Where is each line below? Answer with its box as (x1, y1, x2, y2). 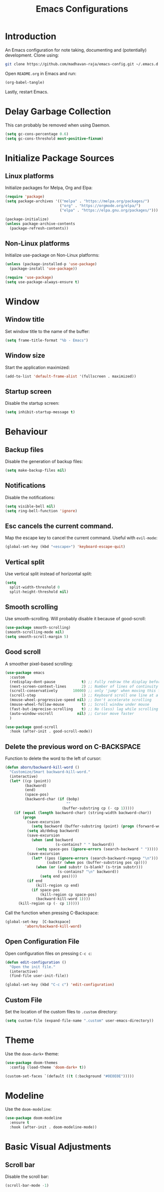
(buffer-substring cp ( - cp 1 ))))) (61, 806, 134, 811)
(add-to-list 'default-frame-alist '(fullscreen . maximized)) (5, 374, 137, 379)
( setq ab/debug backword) (26, 829, 80, 834)
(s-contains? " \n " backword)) (57, 869, 119, 875)
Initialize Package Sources (5, 152, 115, 164)
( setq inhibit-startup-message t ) (5, 410, 76, 415)
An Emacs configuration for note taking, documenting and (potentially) (5, 47, 147, 53)
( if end (26, 878, 42, 883)
